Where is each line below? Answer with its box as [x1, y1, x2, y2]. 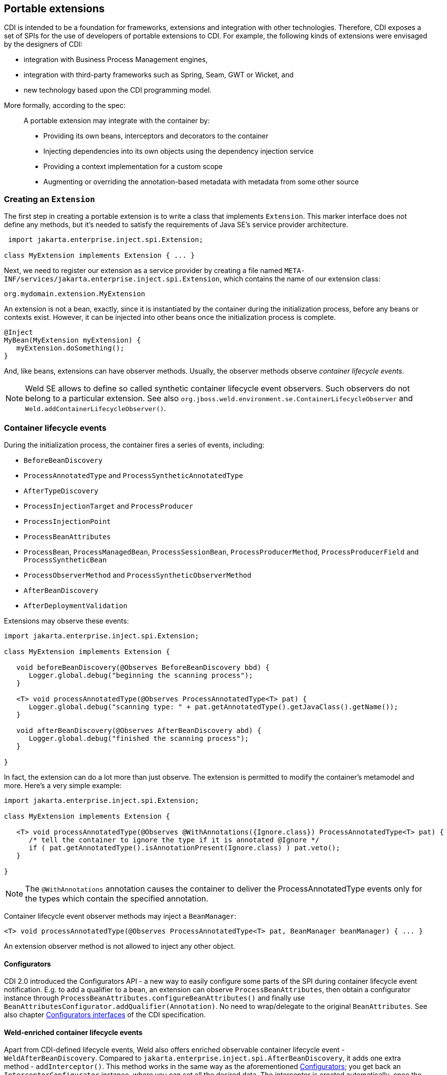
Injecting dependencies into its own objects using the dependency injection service [43, 147, 314, 156]
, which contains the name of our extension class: [220, 275, 381, 283]
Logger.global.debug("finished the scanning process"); [29, 734, 249, 742]
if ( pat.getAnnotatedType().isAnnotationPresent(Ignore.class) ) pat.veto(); [29, 843, 340, 852]
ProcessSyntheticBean [24, 555, 107, 564]
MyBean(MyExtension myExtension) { [4, 336, 141, 345]
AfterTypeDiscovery [24, 486, 98, 495]
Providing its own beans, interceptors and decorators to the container [43, 132, 269, 140]
